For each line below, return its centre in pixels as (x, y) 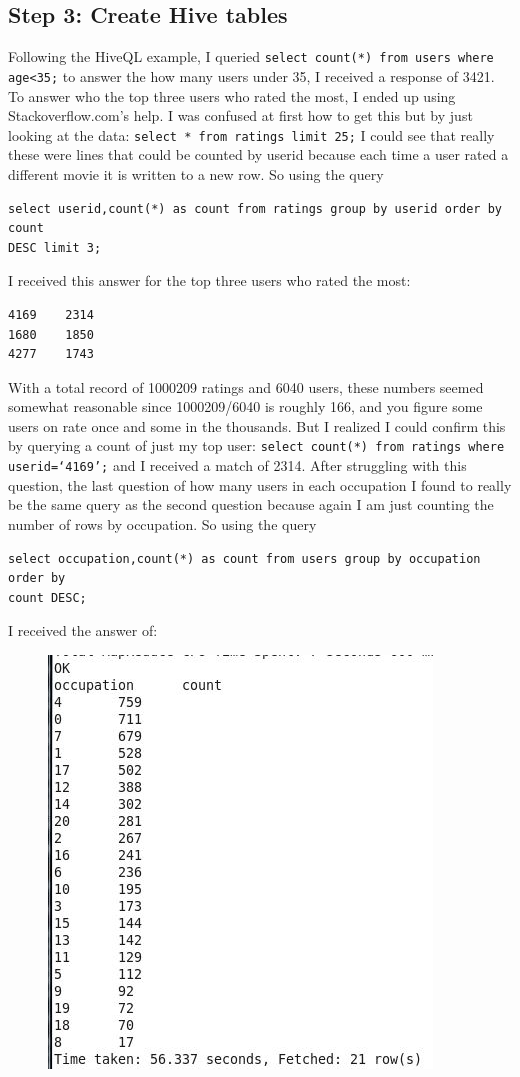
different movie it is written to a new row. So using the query (196, 173)
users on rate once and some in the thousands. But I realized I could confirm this (257, 425)
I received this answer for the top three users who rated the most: (209, 280)
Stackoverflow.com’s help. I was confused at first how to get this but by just (240, 115)
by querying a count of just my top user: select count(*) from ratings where (256, 445)
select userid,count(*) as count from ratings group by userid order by (255, 208)
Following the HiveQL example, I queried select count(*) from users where (251, 56)
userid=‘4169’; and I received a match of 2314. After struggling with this (237, 465)
